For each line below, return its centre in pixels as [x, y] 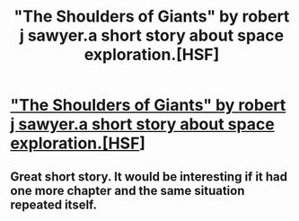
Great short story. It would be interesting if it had [149, 177]
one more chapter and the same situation [128, 190]
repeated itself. [54, 204]
